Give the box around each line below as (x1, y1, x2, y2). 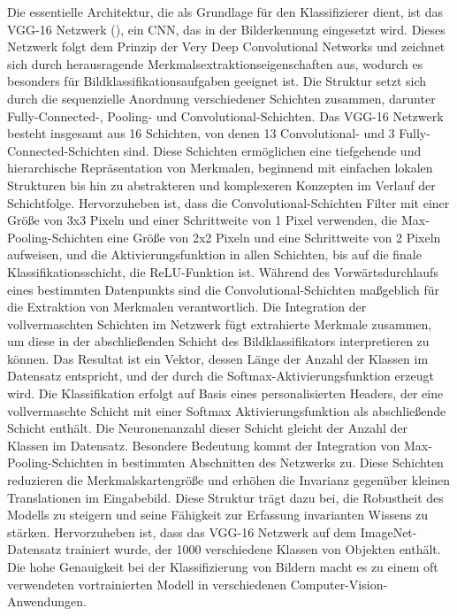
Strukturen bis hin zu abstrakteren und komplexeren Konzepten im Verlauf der (7, 175, 436, 194)
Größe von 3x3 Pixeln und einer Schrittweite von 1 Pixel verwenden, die (7, 211, 398, 229)
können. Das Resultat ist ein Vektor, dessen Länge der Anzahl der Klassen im (7, 349, 429, 367)
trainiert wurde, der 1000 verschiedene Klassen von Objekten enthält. (65, 540, 441, 558)
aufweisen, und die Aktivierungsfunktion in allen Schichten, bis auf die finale (7, 245, 422, 264)
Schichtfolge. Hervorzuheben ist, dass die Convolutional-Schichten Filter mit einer (7, 193, 450, 212)
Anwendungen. (7, 592, 87, 611)
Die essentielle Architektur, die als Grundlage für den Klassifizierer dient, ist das (7, 3, 444, 20)
